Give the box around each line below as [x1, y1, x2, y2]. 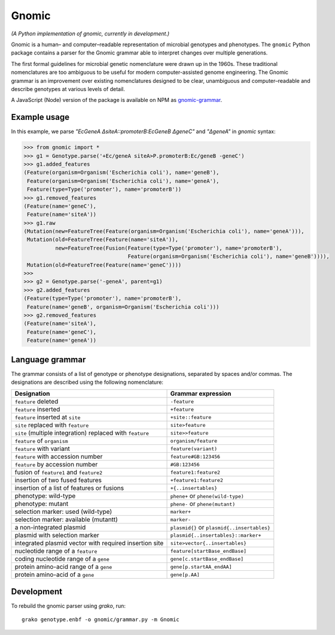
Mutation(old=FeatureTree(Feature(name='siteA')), [27, 236, 179, 243]
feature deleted [14, 398, 59, 406]
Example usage [11, 112, 70, 122]
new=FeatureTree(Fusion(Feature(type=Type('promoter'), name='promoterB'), [54, 245, 282, 251]
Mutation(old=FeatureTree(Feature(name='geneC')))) [27, 261, 182, 268]
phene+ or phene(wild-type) [170, 492, 245, 500]
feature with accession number [14, 453, 103, 461]
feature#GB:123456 [170, 453, 221, 460]
